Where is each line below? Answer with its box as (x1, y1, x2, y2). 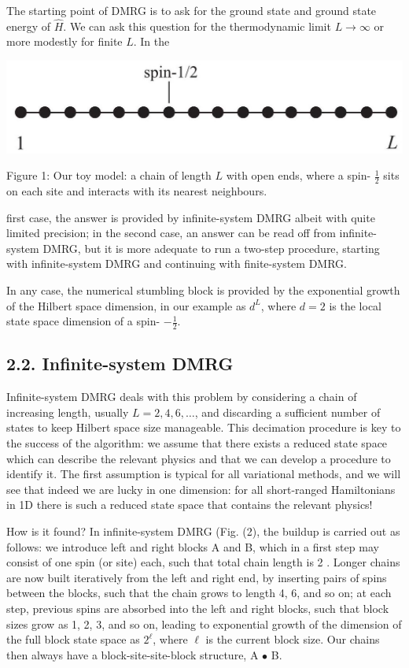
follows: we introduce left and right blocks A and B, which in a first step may (6, 538, 379, 555)
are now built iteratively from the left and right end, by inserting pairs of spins (6, 569, 387, 585)
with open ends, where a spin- (226, 167, 371, 184)
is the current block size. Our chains (205, 631, 380, 648)
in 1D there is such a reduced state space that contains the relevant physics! (6, 496, 373, 513)
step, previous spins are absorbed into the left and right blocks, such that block (6, 599, 389, 616)
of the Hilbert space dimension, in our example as (6, 297, 246, 314)
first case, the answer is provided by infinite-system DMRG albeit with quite (6, 209, 375, 225)
